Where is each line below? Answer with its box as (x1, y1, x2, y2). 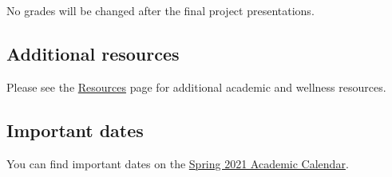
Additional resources (6, 41, 180, 65)
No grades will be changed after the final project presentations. (6, 2, 315, 18)
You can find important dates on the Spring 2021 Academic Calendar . (6, 155, 349, 171)
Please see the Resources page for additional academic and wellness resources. (6, 78, 386, 95)
